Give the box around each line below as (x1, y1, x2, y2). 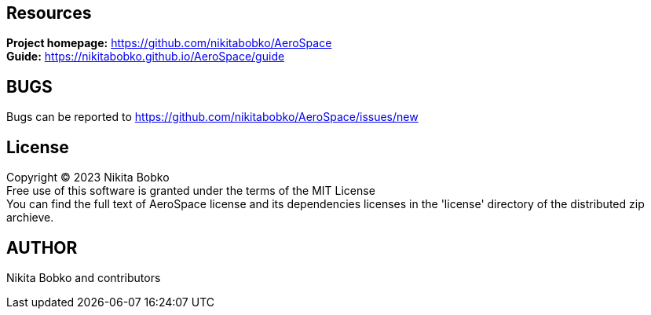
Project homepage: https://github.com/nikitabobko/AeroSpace (6, 36, 332, 50)
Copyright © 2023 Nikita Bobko (6, 170, 170, 185)
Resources (6, 3, 92, 23)
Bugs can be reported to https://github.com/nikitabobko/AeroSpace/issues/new (6, 110, 419, 124)
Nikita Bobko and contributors (6, 270, 161, 284)
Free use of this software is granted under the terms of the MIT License (6, 184, 375, 198)
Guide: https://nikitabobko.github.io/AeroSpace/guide (6, 49, 285, 64)
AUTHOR (6, 237, 78, 258)
